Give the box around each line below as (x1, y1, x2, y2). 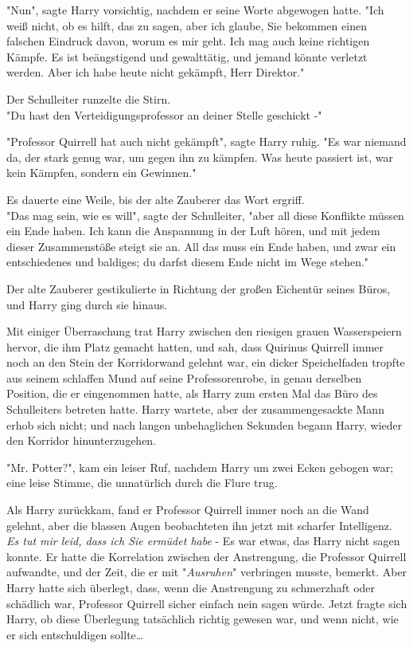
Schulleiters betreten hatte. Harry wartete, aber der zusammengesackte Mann (6, 401, 384, 418)
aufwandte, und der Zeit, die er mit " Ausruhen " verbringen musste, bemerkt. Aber (6, 564, 407, 580)
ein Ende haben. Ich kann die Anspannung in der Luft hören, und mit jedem (6, 222, 380, 239)
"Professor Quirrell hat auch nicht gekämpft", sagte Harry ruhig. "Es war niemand (6, 133, 407, 150)
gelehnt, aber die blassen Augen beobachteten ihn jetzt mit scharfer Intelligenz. (6, 516, 392, 533)
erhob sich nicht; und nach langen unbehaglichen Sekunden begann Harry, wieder (6, 416, 403, 433)
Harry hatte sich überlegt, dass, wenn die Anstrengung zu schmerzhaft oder (6, 579, 376, 595)
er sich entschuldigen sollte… (6, 626, 144, 642)
